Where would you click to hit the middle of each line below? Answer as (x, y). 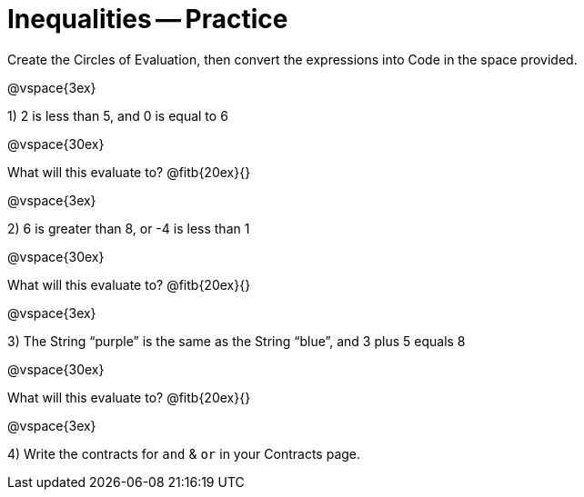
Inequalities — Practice (148, 19)
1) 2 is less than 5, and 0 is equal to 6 (118, 115)
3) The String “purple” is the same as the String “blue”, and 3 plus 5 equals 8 (237, 341)
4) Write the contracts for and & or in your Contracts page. (184, 453)
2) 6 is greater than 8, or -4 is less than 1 (129, 228)
